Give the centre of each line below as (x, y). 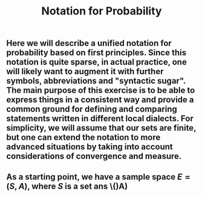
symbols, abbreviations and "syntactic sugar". (96, 81)
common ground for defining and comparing (92, 109)
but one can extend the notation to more (83, 138)
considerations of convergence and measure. (94, 156)
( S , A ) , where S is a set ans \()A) (67, 186)
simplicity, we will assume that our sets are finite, (101, 128)
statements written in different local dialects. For (100, 119)
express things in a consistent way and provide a (100, 100)
